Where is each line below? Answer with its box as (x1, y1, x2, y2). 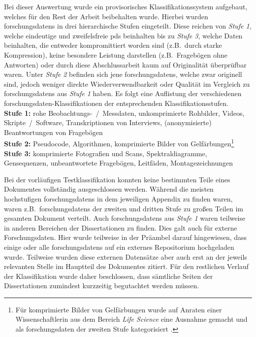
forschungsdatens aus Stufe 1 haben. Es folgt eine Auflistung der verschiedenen (4, 88, 242, 99)
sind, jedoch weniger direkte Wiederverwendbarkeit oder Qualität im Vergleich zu (4, 78, 250, 89)
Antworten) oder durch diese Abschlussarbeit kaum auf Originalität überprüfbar (4, 59, 247, 69)
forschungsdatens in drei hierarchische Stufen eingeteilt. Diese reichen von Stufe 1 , (4, 21, 252, 31)
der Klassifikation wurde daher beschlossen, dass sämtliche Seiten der (4, 270, 213, 281)
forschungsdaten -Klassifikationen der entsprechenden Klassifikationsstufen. (4, 98, 228, 108)
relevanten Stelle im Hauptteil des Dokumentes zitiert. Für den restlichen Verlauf (4, 261, 249, 271)
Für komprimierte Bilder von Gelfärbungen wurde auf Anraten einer (15, 304, 222, 314)
